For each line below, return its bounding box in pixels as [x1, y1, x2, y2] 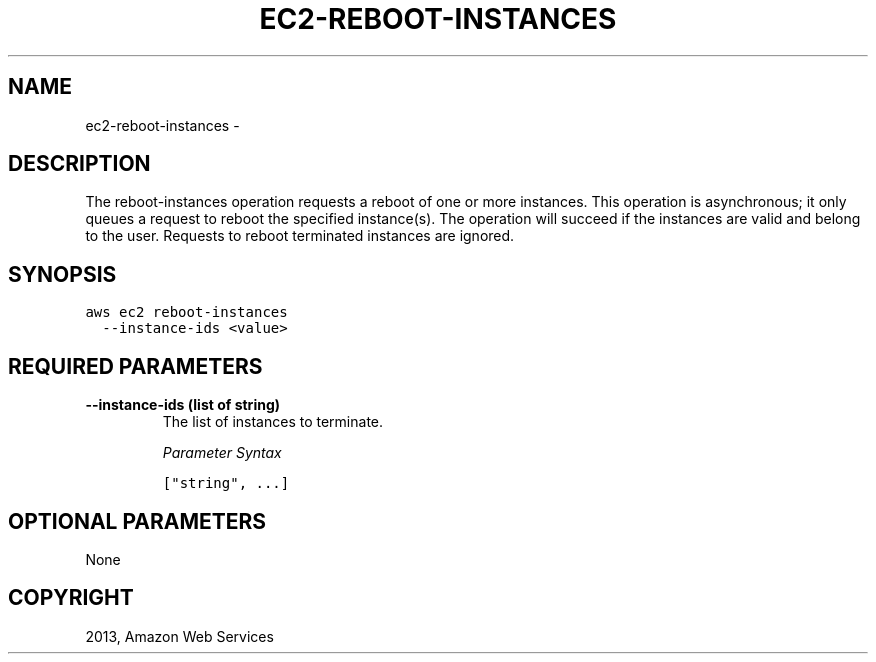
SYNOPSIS [8, 261, 117, 287]
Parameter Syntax [162, 444, 282, 462]
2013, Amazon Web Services [85, 627, 274, 645]
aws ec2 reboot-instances [85, 304, 288, 321]
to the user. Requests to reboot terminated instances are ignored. [85, 227, 515, 245]
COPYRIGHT [8, 585, 134, 611]
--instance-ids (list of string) [85, 396, 281, 414]
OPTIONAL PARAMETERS [8, 508, 267, 534]
